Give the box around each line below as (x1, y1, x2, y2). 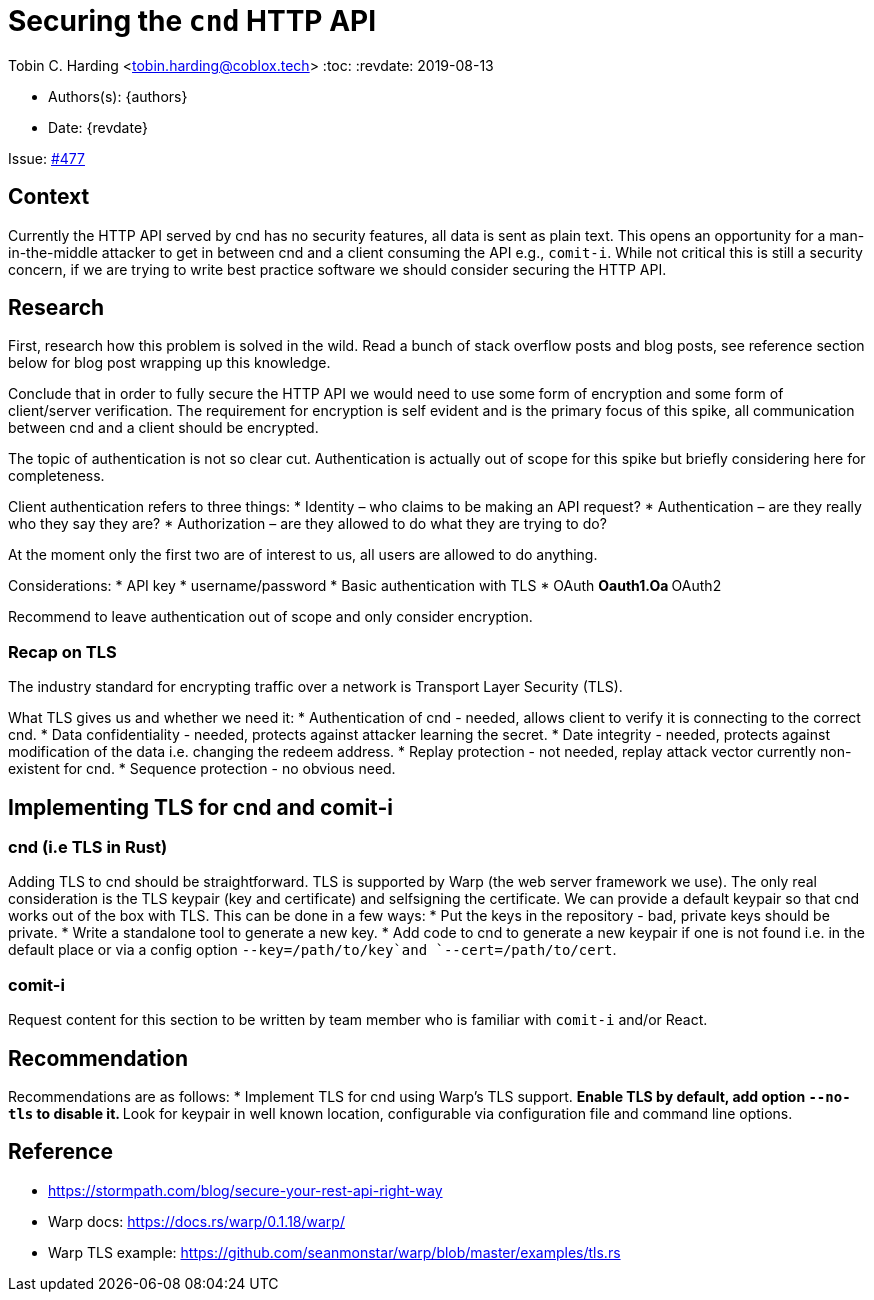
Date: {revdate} (48, 118, 148, 136)
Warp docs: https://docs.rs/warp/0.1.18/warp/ (48, 1212, 345, 1230)
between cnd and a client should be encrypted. (8, 419, 319, 437)
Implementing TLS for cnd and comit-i (8, 794, 393, 820)
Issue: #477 (8, 149, 85, 167)
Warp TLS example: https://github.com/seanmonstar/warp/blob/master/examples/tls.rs (48, 1243, 621, 1261)
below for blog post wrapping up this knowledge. (8, 354, 331, 372)
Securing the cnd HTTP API (8, 4, 377, 38)
